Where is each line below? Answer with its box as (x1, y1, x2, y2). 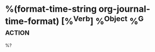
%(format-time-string (5, 3, 97, 15)
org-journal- (98, 3, 151, 15)
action (5, 26, 30, 37)
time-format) (5, 16, 60, 27)
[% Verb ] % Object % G (61, 14, 144, 27)
